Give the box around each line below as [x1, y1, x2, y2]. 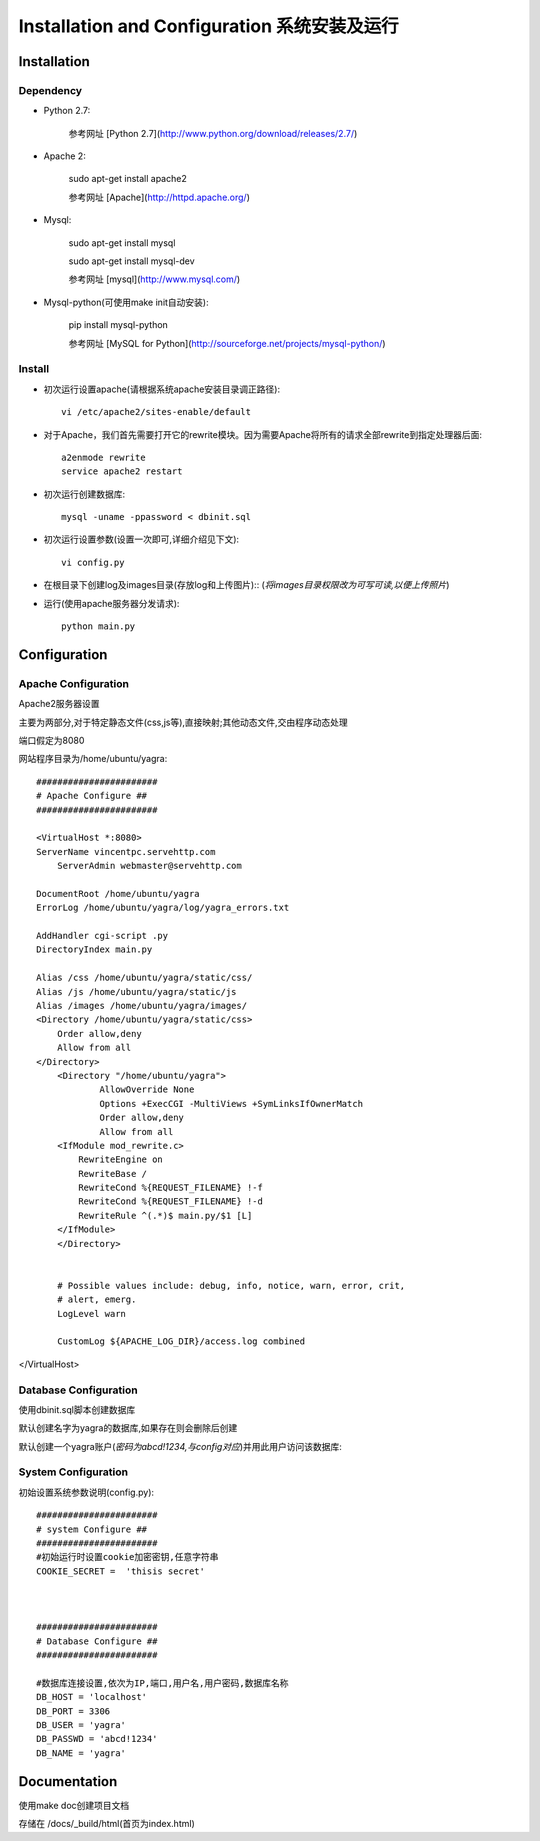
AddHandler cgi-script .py [36, 930, 169, 942]
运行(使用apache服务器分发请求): [43, 597, 180, 609]
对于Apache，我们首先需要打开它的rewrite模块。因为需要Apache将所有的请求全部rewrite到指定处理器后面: [43, 428, 482, 440]
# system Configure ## [36, 1523, 148, 1535]
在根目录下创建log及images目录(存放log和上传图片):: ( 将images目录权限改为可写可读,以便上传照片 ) [43, 579, 450, 591]
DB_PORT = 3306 [36, 1705, 111, 1717]
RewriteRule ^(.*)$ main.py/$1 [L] [78, 1210, 253, 1221]
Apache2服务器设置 [18, 698, 100, 710]
